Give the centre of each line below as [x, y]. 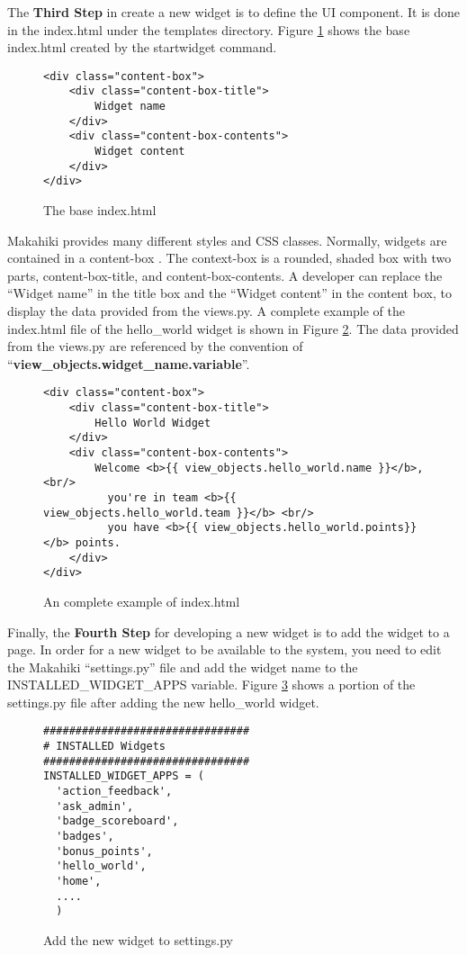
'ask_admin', [95, 806]
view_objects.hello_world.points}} [310, 528]
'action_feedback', [114, 792]
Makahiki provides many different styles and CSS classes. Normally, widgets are [227, 240]
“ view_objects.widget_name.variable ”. [129, 363]
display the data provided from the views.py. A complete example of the [207, 311]
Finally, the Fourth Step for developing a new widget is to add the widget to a [229, 631]
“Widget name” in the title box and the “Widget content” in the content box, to [229, 293]
